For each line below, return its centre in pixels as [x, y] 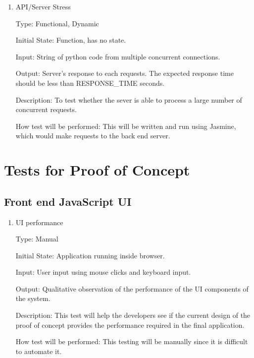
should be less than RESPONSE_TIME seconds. [90, 83]
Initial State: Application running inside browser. [90, 255]
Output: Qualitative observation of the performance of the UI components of [132, 288]
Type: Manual [37, 239]
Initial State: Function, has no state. [71, 40]
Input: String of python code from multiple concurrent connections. [118, 56]
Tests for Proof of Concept [97, 170]
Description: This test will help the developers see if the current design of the [133, 315]
